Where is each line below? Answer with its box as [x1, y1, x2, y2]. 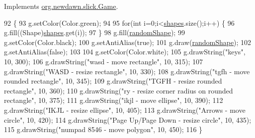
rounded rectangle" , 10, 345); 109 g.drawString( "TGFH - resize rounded [4, 76, 222, 86]
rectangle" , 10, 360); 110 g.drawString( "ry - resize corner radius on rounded [4, 85, 233, 95]
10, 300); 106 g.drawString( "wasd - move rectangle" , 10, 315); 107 [4, 56, 203, 66]
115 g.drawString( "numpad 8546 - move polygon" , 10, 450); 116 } [4, 124, 203, 135]
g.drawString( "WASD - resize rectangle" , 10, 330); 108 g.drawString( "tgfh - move [4, 66, 250, 76]
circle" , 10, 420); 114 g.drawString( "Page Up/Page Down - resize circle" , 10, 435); [4, 114, 252, 125]
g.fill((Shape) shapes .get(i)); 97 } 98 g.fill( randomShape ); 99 [4, 27, 185, 38]
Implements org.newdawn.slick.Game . [4, 1, 118, 11]
